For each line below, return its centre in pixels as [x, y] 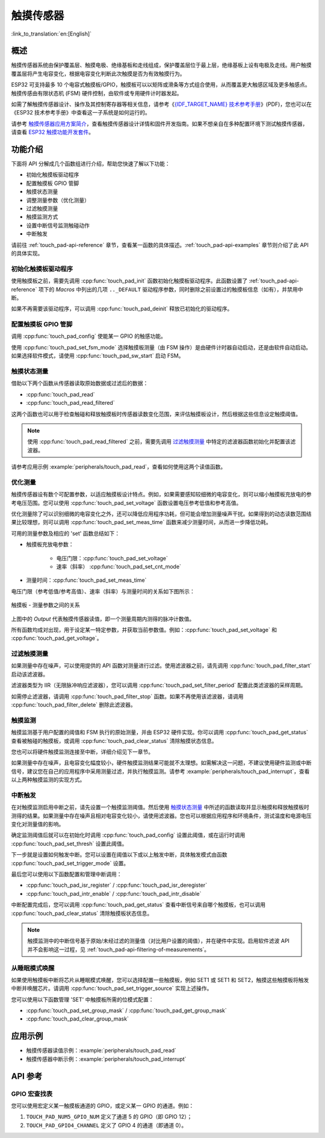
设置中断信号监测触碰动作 [58, 225]
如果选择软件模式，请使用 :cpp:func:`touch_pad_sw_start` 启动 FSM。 [97, 356]
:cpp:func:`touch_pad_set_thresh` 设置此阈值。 [69, 843]
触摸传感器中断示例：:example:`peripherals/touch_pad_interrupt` [106, 1059]
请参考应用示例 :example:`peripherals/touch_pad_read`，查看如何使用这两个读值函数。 [119, 467]
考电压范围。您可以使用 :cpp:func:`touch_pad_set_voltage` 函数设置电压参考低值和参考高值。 [126, 502]
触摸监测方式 [42, 217]
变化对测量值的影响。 [38, 824]
